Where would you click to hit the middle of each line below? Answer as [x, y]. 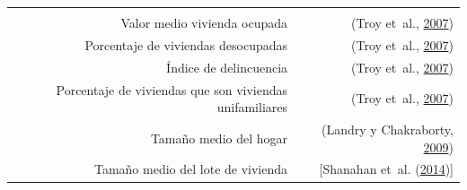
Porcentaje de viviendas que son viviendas [172, 89]
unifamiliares [252, 107]
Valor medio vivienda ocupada [204, 22]
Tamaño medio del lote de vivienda [191, 169]
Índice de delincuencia [227, 67]
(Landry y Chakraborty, [388, 129]
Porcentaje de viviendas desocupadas [186, 44]
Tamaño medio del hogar [219, 138]
